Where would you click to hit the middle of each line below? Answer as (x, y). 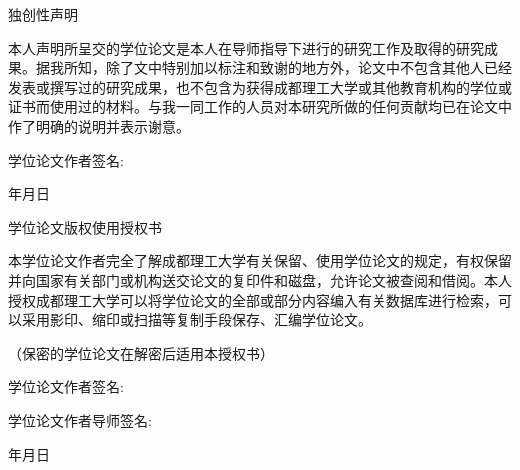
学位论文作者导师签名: (80, 419)
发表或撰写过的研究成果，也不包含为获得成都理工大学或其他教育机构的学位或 (260, 86)
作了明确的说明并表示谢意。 (99, 125)
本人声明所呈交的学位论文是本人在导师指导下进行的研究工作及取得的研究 (246, 47)
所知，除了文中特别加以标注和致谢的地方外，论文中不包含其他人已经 (287, 67)
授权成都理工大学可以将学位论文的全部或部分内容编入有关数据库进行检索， (253, 299)
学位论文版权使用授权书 (85, 226)
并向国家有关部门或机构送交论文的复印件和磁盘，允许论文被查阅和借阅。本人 (260, 279)
